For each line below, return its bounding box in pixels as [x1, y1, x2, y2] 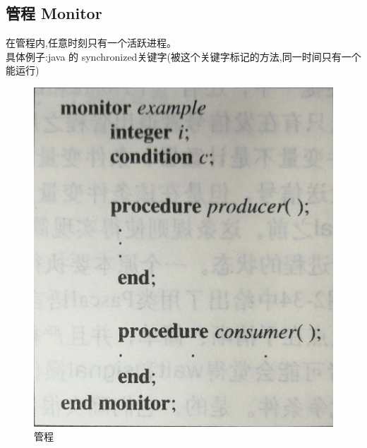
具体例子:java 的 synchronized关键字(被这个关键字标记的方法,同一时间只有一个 [6, 49, 361, 63]
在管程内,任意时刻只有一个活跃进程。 [6, 35, 176, 50]
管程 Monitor [6, 2, 102, 24]
